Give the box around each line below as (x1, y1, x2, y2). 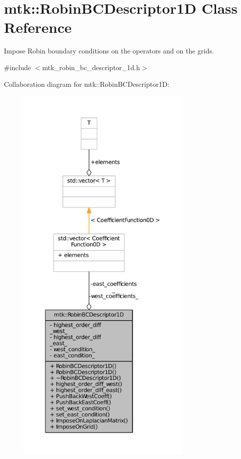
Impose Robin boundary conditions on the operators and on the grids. (4, 46, 214, 56)
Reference (4, 17, 72, 37)
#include (4, 62, 31, 72)
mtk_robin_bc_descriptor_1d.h (42, 62, 140, 72)
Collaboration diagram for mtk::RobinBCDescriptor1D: (4, 78, 170, 89)
